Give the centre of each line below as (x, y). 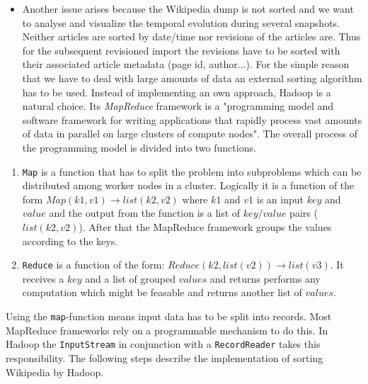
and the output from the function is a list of (145, 213)
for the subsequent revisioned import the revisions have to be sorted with (181, 50)
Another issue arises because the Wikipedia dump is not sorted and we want (188, 9)
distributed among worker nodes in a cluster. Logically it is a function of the (188, 185)
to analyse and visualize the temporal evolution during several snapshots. (181, 22)
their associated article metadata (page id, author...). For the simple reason (186, 64)
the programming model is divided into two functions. (139, 147)
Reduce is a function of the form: (93, 265)
